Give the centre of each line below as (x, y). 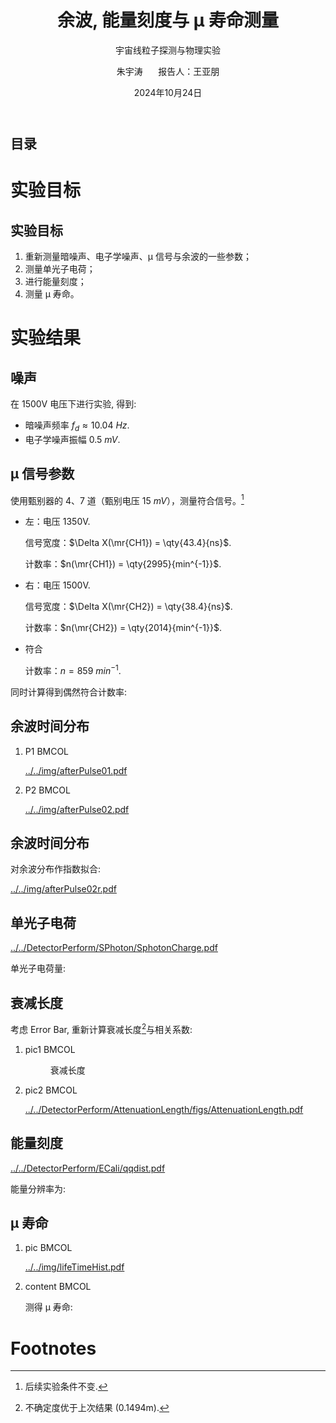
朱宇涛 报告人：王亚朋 (168, 71)
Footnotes (53, 1348)
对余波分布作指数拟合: (56, 869)
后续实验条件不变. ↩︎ (66, 1387)
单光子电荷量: (38, 968)
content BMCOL (58, 1287)
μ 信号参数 (42, 474)
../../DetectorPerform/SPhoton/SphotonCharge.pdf (114, 948)
